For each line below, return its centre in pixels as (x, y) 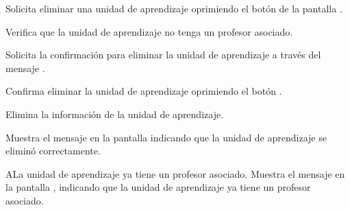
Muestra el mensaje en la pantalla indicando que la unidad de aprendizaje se (166, 137)
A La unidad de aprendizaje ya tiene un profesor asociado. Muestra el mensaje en (175, 173)
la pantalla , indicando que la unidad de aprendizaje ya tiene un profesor (158, 187)
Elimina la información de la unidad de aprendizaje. (115, 114)
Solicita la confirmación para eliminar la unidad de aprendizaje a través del (163, 55)
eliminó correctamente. (53, 151)
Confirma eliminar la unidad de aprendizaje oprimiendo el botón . (144, 91)
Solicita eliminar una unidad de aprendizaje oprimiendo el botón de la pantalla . (174, 8)
